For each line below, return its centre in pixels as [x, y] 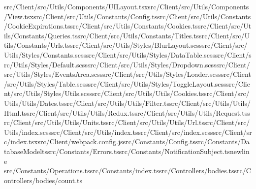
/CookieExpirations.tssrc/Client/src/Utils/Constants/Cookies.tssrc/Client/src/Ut [128, 26]
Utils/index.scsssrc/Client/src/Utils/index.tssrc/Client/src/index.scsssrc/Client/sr [128, 132]
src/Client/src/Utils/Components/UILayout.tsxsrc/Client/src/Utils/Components [127, 6]
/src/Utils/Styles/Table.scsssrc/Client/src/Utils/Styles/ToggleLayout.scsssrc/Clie [127, 83]
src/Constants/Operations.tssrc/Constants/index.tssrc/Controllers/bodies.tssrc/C [128, 171]
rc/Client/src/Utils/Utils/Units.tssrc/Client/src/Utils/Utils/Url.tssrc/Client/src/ [127, 122]
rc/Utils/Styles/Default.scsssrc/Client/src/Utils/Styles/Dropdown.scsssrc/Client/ [127, 64]
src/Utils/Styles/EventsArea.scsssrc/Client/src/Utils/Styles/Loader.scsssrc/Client [128, 74]
